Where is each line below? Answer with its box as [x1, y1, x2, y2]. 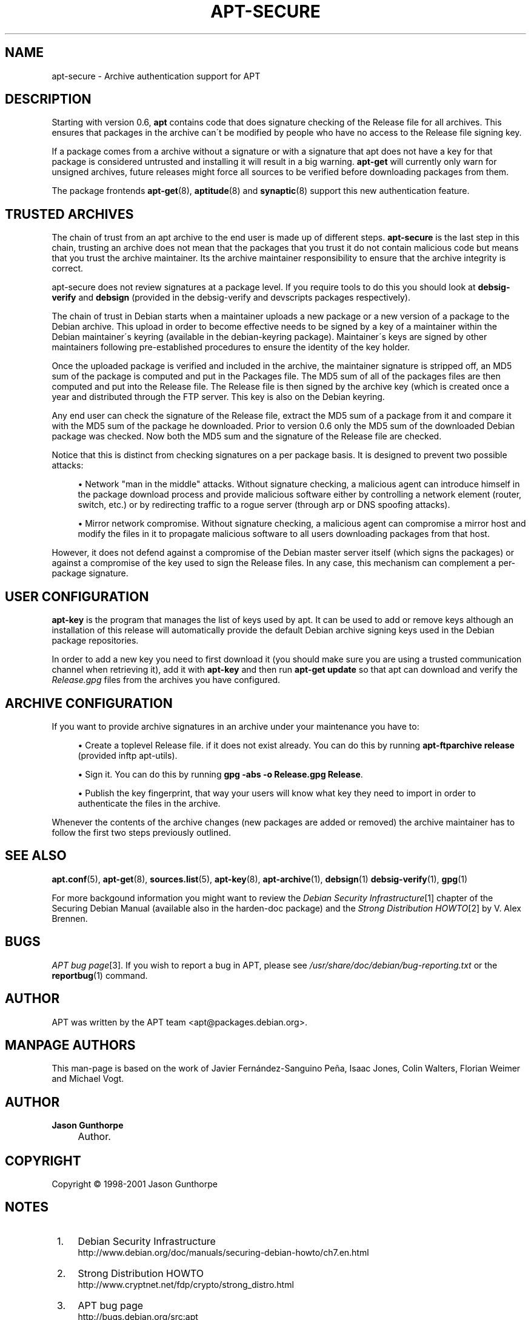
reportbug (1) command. [52, 970, 148, 981]
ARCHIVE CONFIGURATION [5, 695, 173, 711]
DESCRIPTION [5, 92, 92, 107]
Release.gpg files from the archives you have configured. [52, 675, 281, 685]
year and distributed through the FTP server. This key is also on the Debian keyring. [52, 392, 385, 402]
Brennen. [52, 913, 88, 924]
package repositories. [52, 635, 139, 646]
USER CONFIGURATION [5, 588, 149, 604]
